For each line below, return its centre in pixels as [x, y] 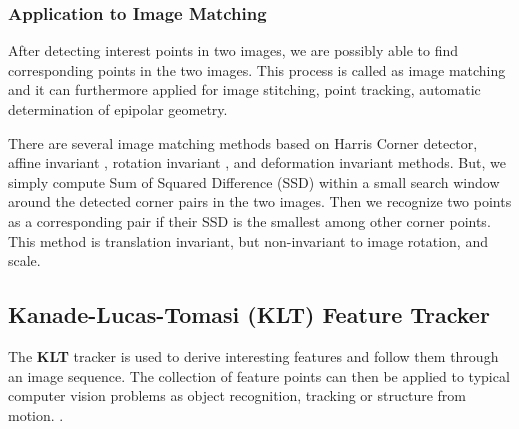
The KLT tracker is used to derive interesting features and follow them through [253, 355]
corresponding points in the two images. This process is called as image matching [257, 69]
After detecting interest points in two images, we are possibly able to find [233, 50]
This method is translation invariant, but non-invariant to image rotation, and [248, 240]
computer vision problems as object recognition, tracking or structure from [237, 395]
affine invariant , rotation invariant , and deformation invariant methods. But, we [257, 162]
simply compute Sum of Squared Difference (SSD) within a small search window [254, 181]
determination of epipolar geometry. [118, 109]
